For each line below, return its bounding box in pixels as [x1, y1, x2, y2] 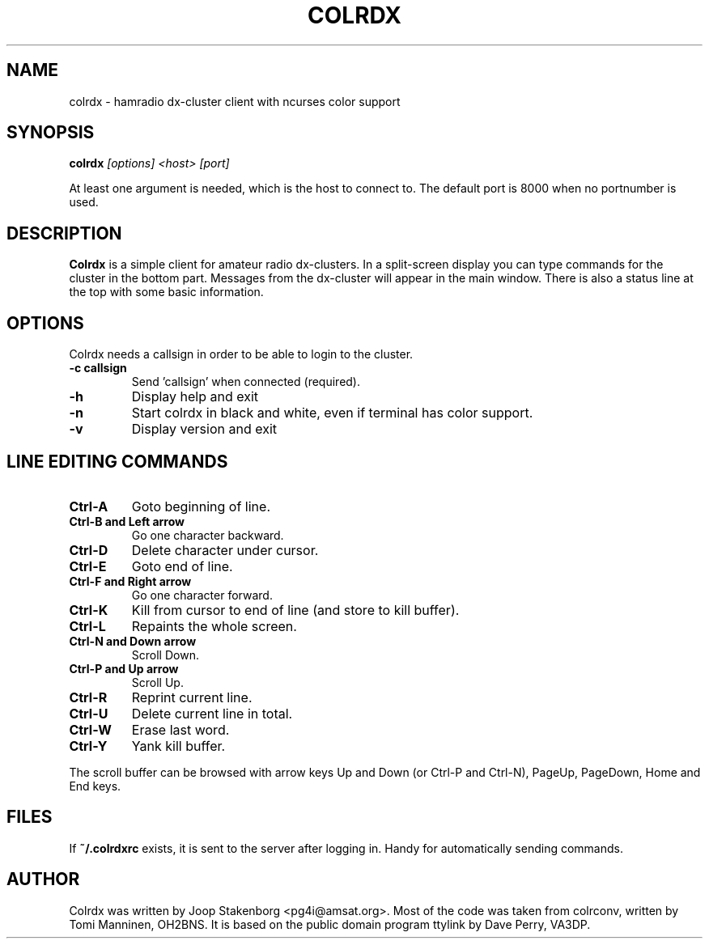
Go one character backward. [131, 528, 284, 542]
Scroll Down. [131, 647, 199, 662]
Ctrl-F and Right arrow [69, 574, 192, 588]
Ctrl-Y [69, 737, 108, 754]
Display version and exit [131, 421, 278, 438]
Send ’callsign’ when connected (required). [131, 375, 361, 389]
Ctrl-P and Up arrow [69, 661, 179, 676]
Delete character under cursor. [131, 541, 319, 558]
